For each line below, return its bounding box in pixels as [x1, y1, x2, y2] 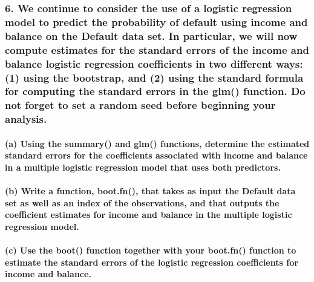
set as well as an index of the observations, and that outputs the [5, 196, 280, 209]
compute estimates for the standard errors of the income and [5, 42, 309, 57]
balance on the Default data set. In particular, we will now [5, 28, 298, 43]
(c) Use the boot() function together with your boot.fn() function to [5, 244, 296, 257]
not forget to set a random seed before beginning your [5, 97, 276, 113]
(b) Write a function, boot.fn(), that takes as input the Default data [5, 185, 296, 197]
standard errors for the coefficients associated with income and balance [5, 149, 308, 162]
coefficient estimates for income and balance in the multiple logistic [5, 208, 292, 221]
